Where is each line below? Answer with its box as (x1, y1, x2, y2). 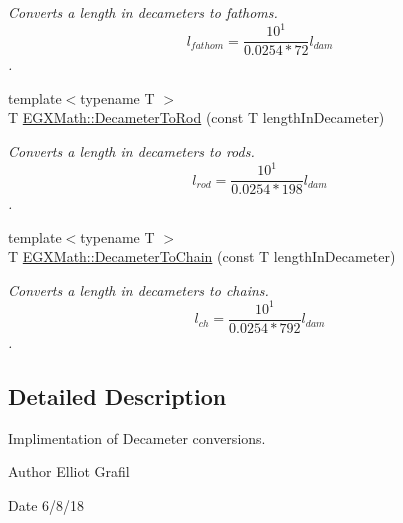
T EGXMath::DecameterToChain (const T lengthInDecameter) (8, 246, 396, 267)
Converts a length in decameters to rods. (8, 140, 255, 161)
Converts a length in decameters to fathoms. (8, 2, 278, 22)
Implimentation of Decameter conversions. (8, 427, 266, 448)
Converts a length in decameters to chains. (8, 279, 269, 300)
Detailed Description (8, 381, 227, 412)
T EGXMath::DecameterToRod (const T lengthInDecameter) (8, 107, 385, 128)
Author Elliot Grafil (8, 461, 130, 482)
